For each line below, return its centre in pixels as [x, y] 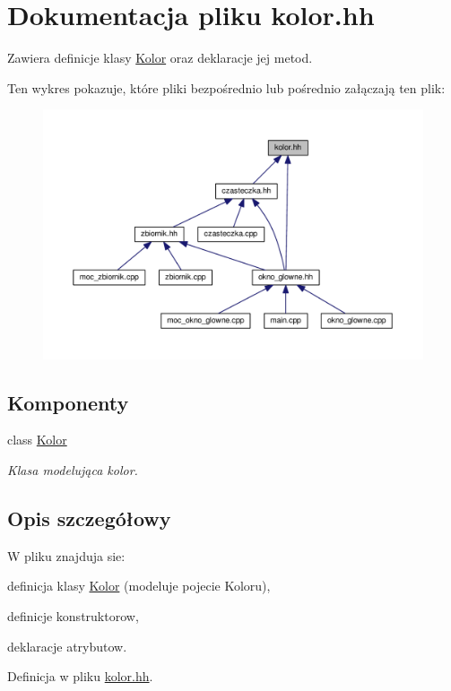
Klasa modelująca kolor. [73, 469]
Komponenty [68, 402]
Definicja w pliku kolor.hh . [80, 676]
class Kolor [37, 440]
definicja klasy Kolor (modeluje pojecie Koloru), [139, 586]
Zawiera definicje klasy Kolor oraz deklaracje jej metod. [160, 58]
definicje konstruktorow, [73, 615]
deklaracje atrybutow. [67, 646]
